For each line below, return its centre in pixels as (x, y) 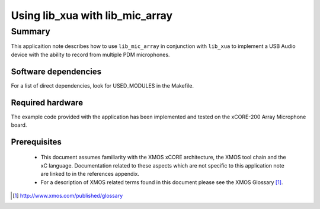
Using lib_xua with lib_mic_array (92, 15)
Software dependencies (56, 71)
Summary (31, 31)
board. (19, 125)
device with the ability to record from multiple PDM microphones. (90, 54)
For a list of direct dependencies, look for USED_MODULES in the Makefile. (102, 85)
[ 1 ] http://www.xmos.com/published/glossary (68, 195)
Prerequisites (36, 142)
